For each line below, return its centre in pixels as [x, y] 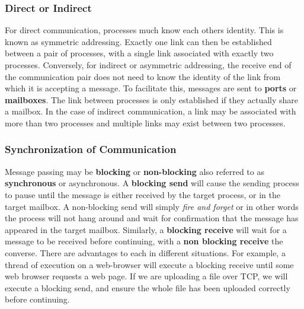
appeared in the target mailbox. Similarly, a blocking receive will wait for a [146, 229]
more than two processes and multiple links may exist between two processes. [145, 122]
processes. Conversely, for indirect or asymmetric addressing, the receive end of [148, 65]
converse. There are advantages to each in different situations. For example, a [145, 252]
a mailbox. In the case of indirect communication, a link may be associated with [151, 111]
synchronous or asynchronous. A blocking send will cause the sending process [152, 183]
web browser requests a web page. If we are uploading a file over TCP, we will [146, 276]
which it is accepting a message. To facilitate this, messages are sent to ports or [151, 88]
